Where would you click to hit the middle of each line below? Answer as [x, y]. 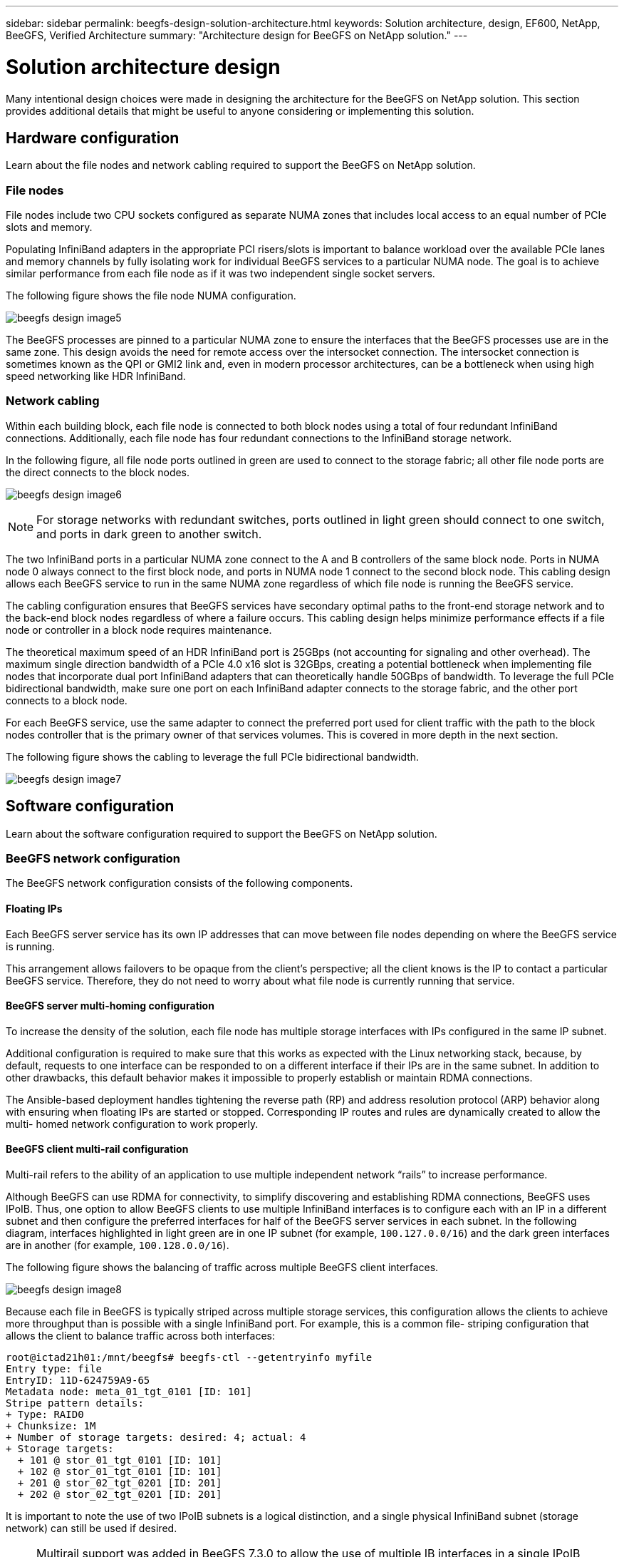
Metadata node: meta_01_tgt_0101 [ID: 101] [129, 1392]
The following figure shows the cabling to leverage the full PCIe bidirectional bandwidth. [213, 756]
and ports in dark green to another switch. [149, 534]
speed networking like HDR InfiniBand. [96, 376]
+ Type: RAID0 [45, 1415]
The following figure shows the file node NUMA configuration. [151, 296]
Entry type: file [54, 1369]
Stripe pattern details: [75, 1403]
